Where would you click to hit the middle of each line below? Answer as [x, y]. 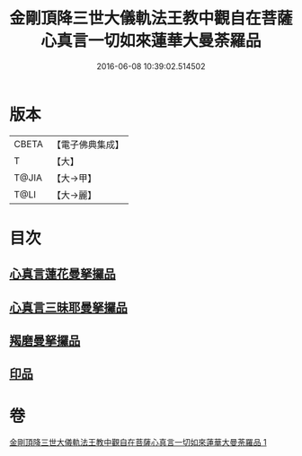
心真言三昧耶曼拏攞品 [68, 307]
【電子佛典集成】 [88, 145]
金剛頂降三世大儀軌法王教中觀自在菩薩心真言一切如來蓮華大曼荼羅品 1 [138, 443]
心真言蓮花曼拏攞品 [62, 274]
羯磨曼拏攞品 [45, 341]
